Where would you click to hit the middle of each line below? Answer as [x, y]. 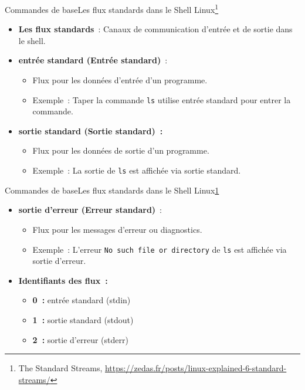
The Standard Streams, [60, 368]
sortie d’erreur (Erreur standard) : [90, 210]
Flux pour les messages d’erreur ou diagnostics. [117, 229]
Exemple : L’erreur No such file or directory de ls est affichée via [160, 249]
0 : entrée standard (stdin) [82, 300]
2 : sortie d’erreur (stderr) [80, 339]
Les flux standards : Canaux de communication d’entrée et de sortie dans [155, 29]
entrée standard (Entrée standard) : [93, 60]
